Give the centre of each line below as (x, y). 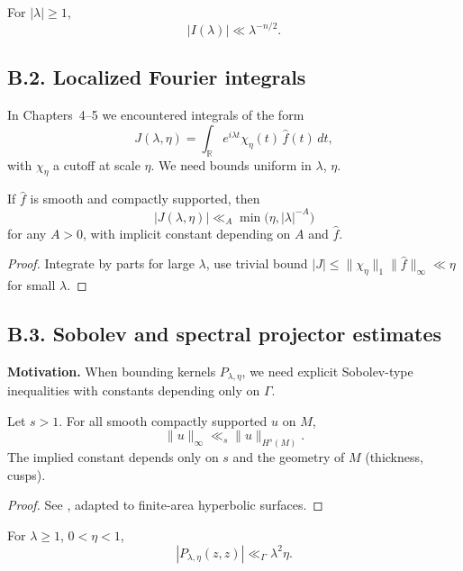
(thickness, (394, 457)
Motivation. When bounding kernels (112, 371)
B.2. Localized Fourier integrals (157, 77)
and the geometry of (289, 457)
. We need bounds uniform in (231, 164)
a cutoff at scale (96, 164)
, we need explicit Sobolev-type (327, 371)
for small (32, 284)
